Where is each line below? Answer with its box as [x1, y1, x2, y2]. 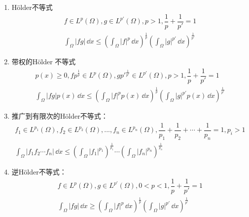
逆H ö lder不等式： [11, 167, 67, 177]
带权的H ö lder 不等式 [11, 56, 76, 67]
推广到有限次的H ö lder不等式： [11, 111, 108, 121]
